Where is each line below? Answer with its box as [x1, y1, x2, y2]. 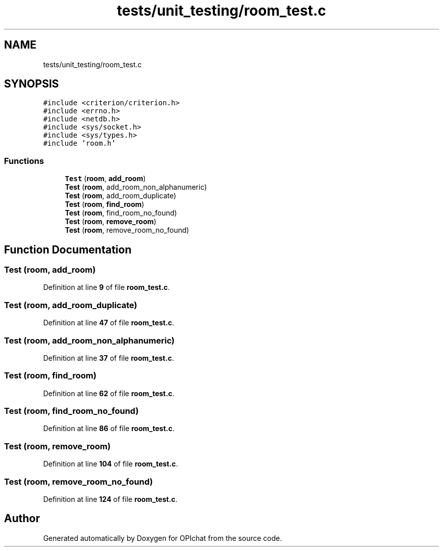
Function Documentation [4, 243, 131, 256]
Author [4, 512, 40, 525]
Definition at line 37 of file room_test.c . [43, 353, 174, 362]
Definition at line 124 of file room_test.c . [43, 494, 178, 503]
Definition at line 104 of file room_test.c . [43, 459, 178, 469]
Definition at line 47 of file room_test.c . [43, 318, 174, 327]
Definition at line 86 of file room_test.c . [43, 424, 174, 433]
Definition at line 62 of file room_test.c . [43, 389, 174, 398]
